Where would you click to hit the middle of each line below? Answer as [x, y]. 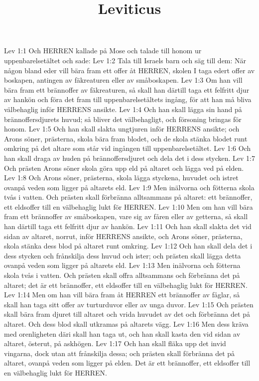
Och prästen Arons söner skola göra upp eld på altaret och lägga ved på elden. [124, 168]
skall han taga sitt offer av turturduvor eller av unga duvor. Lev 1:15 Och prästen [129, 304]
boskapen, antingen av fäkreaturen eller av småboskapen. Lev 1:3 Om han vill [123, 80]
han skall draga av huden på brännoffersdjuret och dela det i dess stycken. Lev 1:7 [129, 158]
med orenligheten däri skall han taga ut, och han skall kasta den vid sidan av [122, 333]
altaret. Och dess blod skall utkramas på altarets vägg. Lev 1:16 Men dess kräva [126, 324]
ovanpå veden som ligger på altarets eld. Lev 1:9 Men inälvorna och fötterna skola [129, 187]
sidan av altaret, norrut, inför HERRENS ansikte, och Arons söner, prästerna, [123, 236]
